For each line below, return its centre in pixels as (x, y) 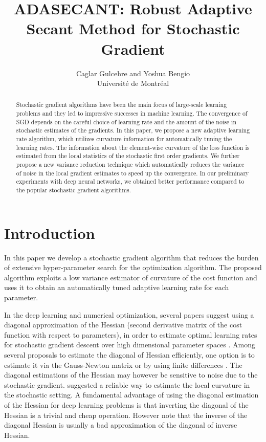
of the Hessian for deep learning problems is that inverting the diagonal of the (126, 404)
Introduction (50, 233)
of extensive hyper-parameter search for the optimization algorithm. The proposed (133, 267)
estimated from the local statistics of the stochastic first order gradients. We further (128, 156)
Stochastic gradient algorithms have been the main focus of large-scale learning (121, 105)
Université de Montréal (133, 83)
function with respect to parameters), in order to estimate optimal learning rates (131, 334)
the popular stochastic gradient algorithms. (74, 190)
